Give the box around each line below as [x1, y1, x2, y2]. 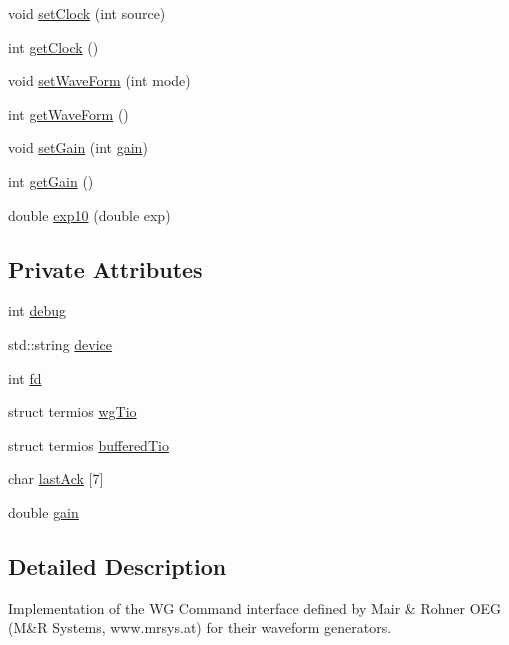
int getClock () [8, 36, 99, 57]
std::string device [8, 333, 113, 354]
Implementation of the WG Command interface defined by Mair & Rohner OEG [8, 597, 502, 618]
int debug [8, 300, 66, 321]
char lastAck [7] [8, 468, 104, 489]
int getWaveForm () [8, 103, 129, 124]
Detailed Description [8, 550, 227, 581]
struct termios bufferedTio [8, 434, 169, 455]
